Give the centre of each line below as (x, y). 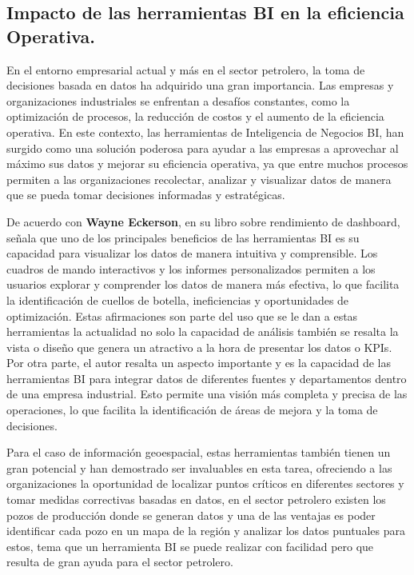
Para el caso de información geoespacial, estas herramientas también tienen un (199, 452)
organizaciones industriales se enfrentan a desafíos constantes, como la (178, 100)
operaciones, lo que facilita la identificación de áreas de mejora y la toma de (192, 410)
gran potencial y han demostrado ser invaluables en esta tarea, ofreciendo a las (199, 467)
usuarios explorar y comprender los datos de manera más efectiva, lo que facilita (203, 284)
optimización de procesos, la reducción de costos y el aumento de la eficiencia (195, 116)
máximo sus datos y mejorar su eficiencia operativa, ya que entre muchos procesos (207, 164)
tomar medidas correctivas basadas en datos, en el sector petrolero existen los (196, 499)
